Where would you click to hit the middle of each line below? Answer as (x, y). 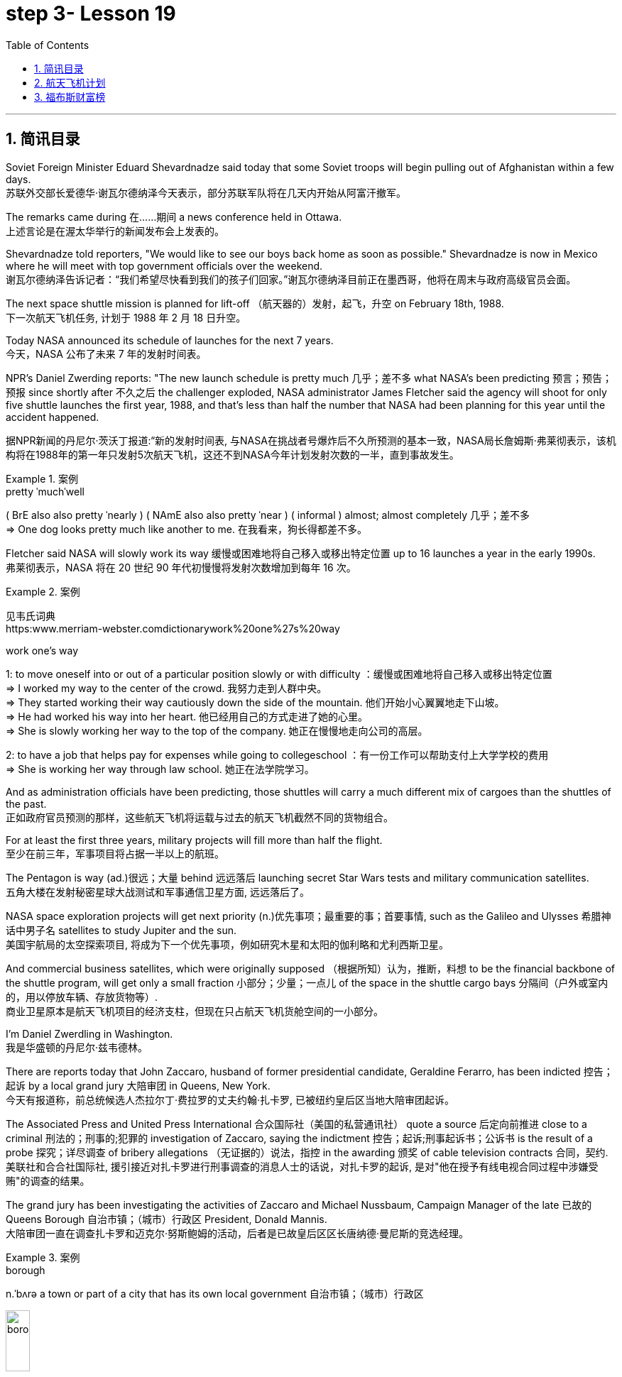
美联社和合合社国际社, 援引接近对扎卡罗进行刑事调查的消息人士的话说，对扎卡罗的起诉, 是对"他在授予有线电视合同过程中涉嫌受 (302, 1166)
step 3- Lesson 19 (91, 13)
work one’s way (42, 650)
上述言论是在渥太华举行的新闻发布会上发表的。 (115, 231)
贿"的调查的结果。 (48, 1180)
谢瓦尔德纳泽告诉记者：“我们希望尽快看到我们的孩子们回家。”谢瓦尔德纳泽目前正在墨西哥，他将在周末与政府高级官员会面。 (291, 279)
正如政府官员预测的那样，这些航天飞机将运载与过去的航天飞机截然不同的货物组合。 (200, 817)
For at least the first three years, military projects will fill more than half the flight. (194, 840)
